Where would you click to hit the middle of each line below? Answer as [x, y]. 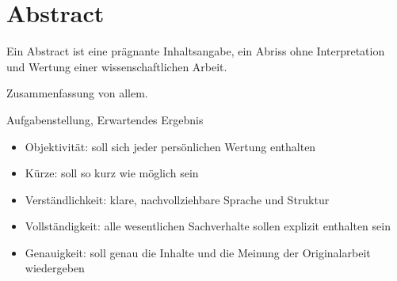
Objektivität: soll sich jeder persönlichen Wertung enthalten [170, 146]
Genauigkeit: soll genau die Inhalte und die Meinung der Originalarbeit [198, 252]
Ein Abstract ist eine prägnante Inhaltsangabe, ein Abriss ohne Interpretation [196, 51]
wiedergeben [55, 268]
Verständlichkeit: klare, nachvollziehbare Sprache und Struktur [177, 199]
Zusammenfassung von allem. [77, 93]
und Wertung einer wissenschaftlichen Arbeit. [117, 66]
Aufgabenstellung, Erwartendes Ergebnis [105, 119]
